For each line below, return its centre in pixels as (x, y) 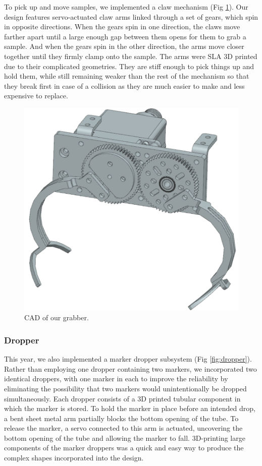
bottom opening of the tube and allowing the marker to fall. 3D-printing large (125, 438)
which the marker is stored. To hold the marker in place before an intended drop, (130, 408)
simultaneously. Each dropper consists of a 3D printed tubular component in (122, 398)
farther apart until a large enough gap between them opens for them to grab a (125, 36)
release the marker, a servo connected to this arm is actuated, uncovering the (123, 428)
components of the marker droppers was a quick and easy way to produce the (124, 448)
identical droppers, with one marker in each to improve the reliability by (116, 378)
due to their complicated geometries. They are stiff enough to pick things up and (129, 66)
